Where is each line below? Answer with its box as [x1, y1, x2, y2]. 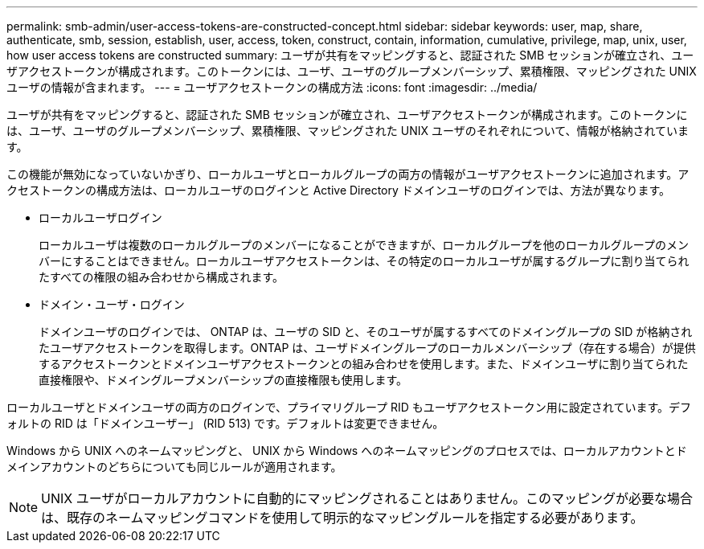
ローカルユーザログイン [39, 211, 162, 224]
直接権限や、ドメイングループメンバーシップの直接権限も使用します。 [39, 373, 408, 387]
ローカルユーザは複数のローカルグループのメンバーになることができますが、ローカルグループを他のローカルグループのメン [39, 238, 689, 252]
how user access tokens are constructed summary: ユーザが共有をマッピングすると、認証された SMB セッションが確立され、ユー [6, 48, 694, 62]
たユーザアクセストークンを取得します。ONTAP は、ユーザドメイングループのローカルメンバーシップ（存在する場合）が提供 [39, 341, 696, 354]
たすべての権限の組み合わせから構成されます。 [39, 270, 284, 284]
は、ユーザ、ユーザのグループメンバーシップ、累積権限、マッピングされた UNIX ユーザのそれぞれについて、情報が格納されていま [6, 124, 690, 137]
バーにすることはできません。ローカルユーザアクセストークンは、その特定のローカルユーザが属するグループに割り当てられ [39, 254, 690, 268]
